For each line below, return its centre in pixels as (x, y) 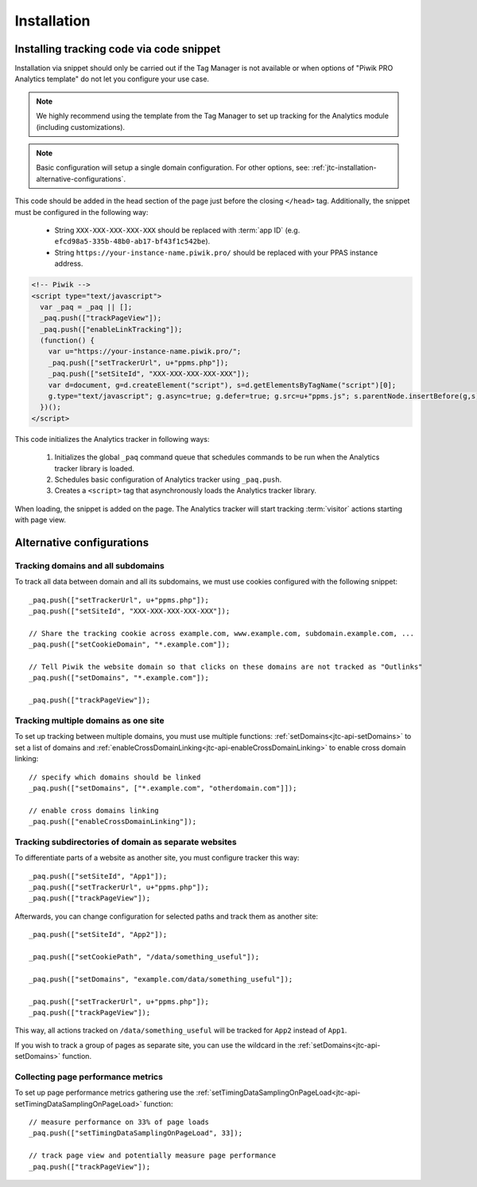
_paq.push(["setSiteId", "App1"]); (98, 876)
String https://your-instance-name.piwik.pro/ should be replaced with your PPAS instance (216, 252)
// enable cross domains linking (94, 810)
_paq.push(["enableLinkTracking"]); (111, 329)
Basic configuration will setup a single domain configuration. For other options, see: (173, 168)
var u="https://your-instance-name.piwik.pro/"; (145, 351)
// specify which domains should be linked (115, 777)
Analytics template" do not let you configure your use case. (112, 79)
